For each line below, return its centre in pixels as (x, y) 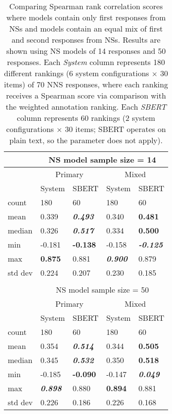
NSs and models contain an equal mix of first (86, 28)
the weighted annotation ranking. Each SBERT (86, 107)
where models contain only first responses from (86, 17)
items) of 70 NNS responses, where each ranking (86, 84)
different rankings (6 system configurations (77, 73)
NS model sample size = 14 (103, 159)
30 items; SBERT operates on (115, 129)
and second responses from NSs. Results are (86, 40)
